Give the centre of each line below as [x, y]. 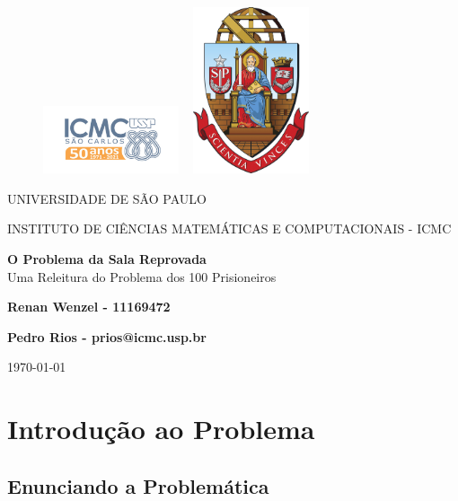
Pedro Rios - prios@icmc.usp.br [107, 336]
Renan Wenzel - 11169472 [89, 307]
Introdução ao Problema [161, 429]
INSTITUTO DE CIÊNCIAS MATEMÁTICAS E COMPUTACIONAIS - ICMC [229, 229]
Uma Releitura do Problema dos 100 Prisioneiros [142, 276]
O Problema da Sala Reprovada [107, 258]
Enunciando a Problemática [138, 485]
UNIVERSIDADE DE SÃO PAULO [107, 198]
